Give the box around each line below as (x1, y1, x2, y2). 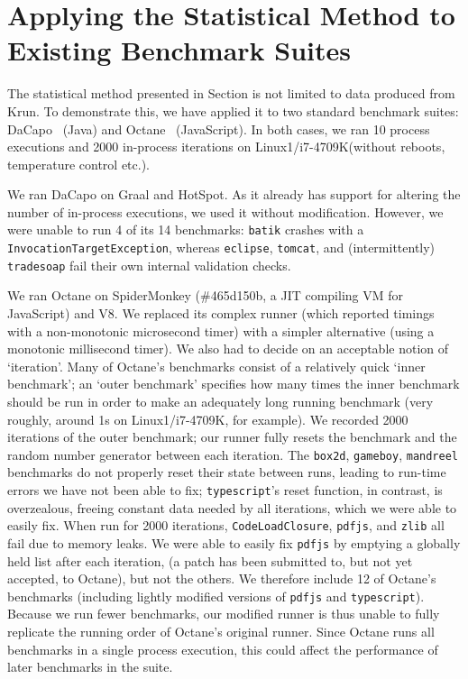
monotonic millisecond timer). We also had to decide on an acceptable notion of (7, 339, 449, 358)
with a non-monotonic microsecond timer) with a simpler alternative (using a (7, 321, 435, 340)
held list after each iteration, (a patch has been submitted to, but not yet (7, 551, 413, 570)
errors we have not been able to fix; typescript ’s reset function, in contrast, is (7, 481, 443, 500)
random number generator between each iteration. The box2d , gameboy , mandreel (7, 445, 459, 463)
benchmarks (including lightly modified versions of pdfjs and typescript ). (7, 586, 425, 605)
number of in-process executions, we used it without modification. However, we (7, 202, 444, 221)
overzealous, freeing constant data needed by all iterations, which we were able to (7, 498, 457, 517)
